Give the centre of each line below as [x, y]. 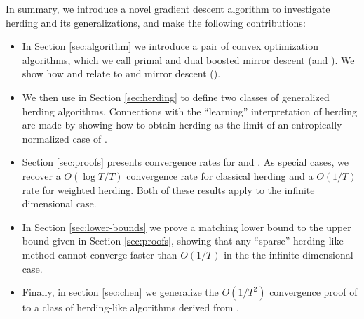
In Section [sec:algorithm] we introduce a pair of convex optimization [170, 46]
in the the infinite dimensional [289, 254]
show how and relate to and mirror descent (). [121, 73]
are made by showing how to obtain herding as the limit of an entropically [182, 125]
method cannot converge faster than [100, 254]
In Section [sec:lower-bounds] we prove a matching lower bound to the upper [187, 227]
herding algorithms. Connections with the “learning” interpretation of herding [190, 111]
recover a [41, 175]
